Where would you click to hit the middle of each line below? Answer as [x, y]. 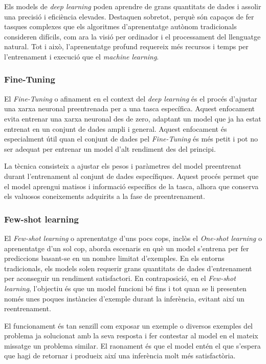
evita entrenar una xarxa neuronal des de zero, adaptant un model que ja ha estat [133, 118]
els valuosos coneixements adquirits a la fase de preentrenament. [105, 196]
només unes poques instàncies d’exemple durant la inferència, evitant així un [124, 298]
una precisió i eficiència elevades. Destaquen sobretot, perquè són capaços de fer [129, 16]
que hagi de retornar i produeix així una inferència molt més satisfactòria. [120, 356]
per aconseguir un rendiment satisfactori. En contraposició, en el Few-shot [120, 278]
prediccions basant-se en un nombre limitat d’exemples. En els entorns [114, 258]
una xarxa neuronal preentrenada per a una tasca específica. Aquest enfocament [130, 108]
